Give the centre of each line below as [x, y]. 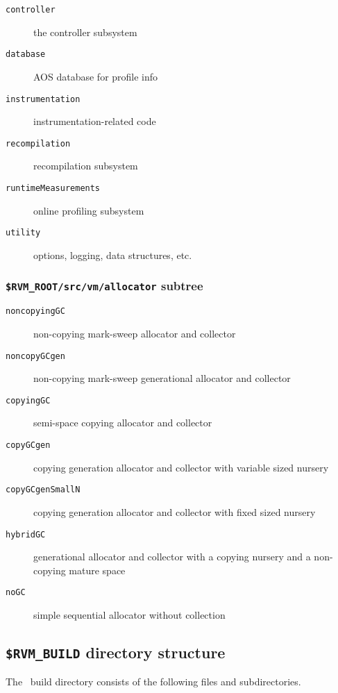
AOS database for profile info [96, 76]
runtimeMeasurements [53, 188]
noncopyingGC [35, 311]
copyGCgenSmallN [43, 490]
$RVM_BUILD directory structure [116, 652]
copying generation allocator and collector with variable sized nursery [181, 467]
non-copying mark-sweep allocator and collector [135, 333]
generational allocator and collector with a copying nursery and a [172, 557]
